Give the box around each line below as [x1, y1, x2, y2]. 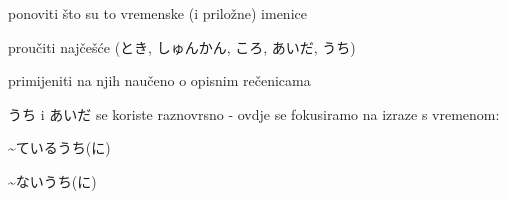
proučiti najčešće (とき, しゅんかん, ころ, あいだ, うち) [8, 36, 356, 57]
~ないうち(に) [8, 170, 97, 191]
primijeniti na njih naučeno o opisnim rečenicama [8, 70, 311, 91]
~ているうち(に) [8, 137, 111, 158]
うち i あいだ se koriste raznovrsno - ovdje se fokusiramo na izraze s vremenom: [8, 103, 500, 124]
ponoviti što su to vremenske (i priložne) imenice [8, 3, 307, 23]
